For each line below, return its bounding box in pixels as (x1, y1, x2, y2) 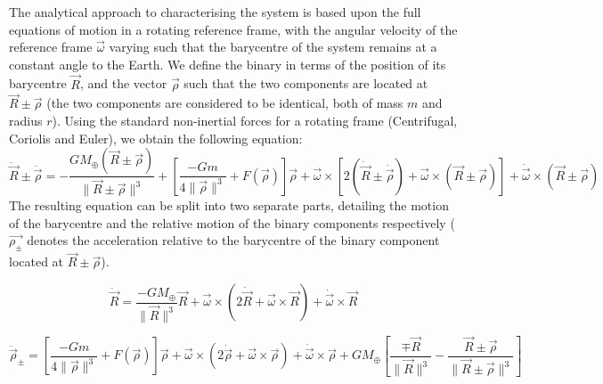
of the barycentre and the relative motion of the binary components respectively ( (9, 213, 455, 232)
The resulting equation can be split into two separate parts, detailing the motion (9, 196, 449, 215)
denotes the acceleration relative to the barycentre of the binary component (27, 231, 440, 249)
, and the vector (79, 74, 167, 93)
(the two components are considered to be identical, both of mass (46, 94, 403, 112)
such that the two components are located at (183, 74, 428, 93)
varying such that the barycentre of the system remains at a (109, 37, 437, 56)
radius (9, 111, 43, 129)
